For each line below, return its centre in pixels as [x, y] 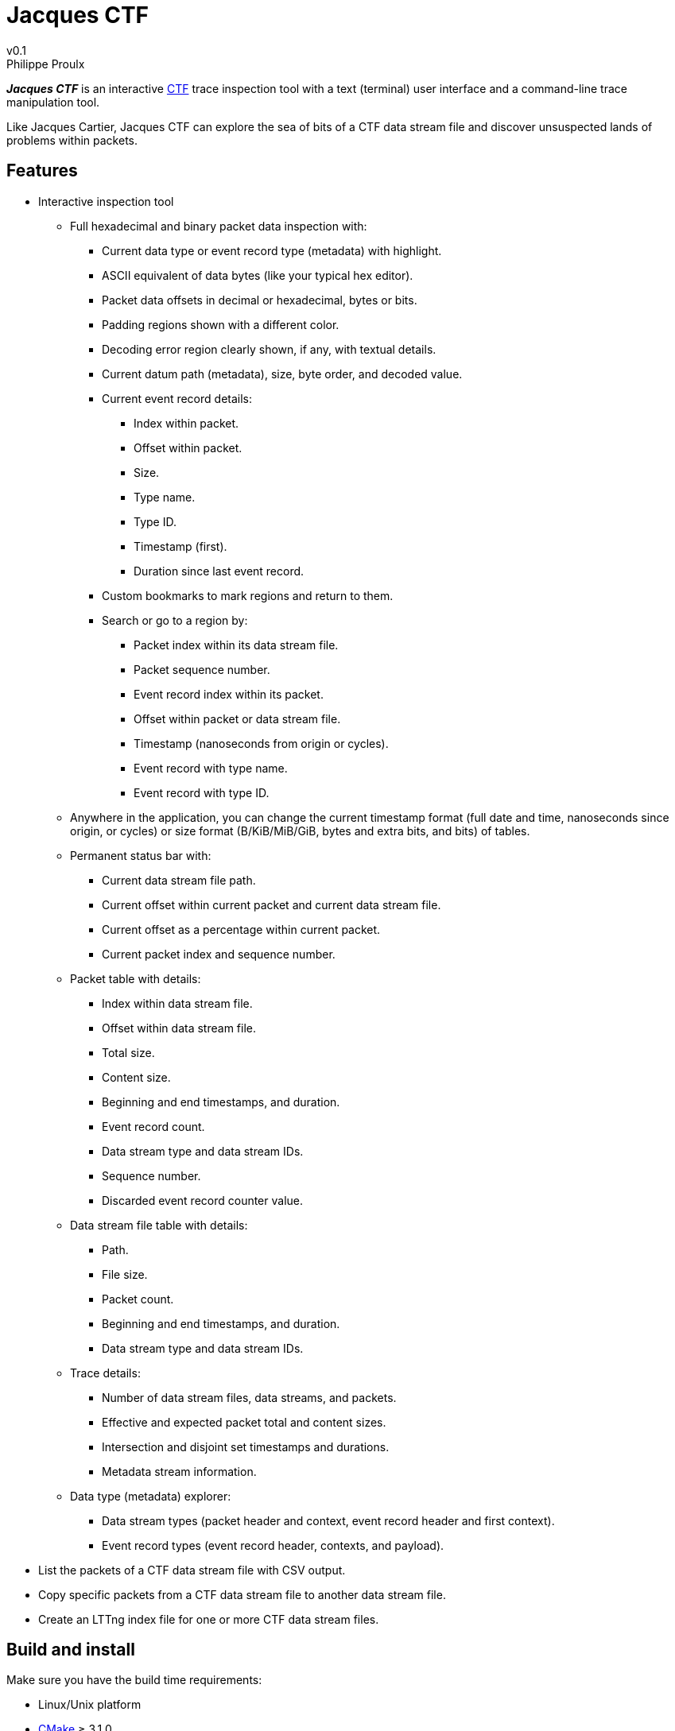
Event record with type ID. [202, 792]
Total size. [128, 1052]
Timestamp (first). [180, 546]
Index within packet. [186, 423]
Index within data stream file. [177, 1003]
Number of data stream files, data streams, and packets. [249, 1397]
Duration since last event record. [219, 571]
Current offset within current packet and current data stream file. [272, 904]
